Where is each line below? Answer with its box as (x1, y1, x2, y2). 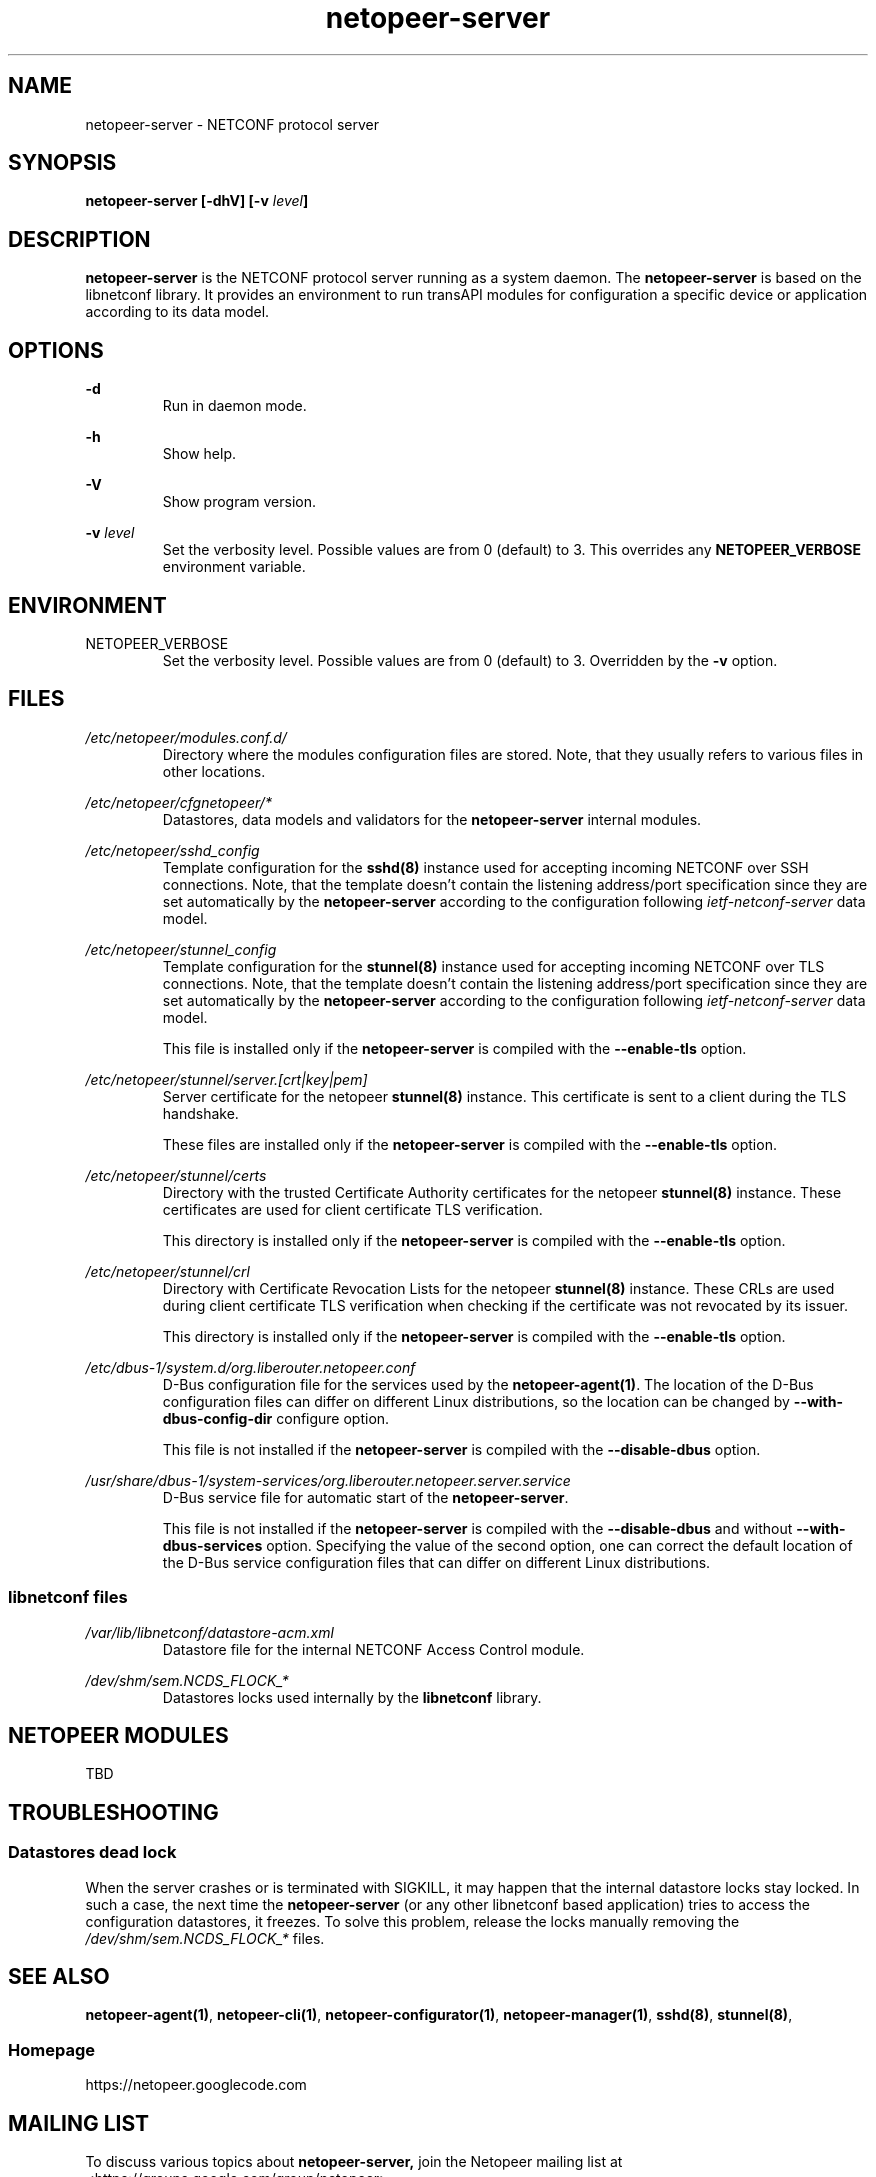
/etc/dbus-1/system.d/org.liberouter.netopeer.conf (85, 1358, 416, 1376)
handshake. (162, 1104, 239, 1122)
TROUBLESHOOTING (8, 1799, 219, 1825)
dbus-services (162, 1536, 263, 1554)
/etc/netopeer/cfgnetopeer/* (85, 793, 272, 811)
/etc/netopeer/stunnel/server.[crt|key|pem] (85, 1070, 368, 1088)
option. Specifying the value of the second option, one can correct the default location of (266, 1536, 853, 1554)
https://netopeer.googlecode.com (85, 2076, 307, 2094)
